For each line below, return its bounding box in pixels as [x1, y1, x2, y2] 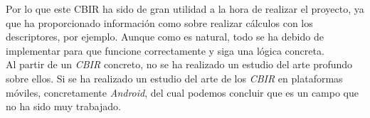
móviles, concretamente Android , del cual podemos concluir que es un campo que [6, 85, 359, 100]
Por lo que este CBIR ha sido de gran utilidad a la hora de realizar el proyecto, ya [6, 1, 364, 16]
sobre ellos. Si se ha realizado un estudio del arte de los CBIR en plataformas [6, 70, 343, 85]
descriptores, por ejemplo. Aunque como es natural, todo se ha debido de [6, 29, 324, 44]
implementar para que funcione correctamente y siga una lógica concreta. [6, 43, 324, 58]
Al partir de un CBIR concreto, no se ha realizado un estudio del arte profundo [6, 57, 353, 72]
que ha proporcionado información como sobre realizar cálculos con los [6, 15, 313, 30]
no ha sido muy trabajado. [6, 99, 121, 114]
